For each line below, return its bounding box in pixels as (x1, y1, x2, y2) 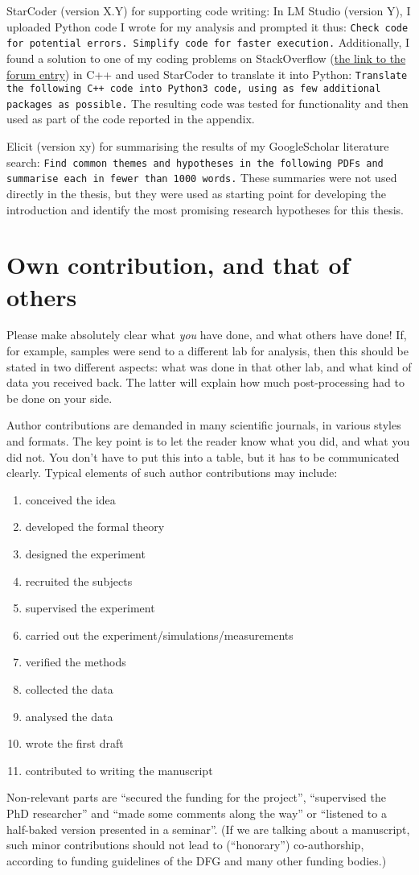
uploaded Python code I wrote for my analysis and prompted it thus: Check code (6, 18, 409, 35)
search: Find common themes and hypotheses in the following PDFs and (6, 153, 384, 170)
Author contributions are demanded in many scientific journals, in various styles (6, 417, 401, 433)
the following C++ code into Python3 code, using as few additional (6, 83, 381, 95)
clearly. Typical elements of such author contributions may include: (6, 464, 338, 481)
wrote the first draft (25, 735, 124, 752)
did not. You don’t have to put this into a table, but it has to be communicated (6, 448, 400, 465)
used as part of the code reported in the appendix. (6, 110, 255, 127)
